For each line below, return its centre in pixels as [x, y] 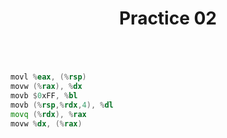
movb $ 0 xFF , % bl [44, 95]
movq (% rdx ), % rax [48, 114]
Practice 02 [168, 18]
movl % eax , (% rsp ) [48, 77]
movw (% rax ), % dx [46, 87]
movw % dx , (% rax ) [46, 123]
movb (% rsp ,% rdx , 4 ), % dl [62, 105]
